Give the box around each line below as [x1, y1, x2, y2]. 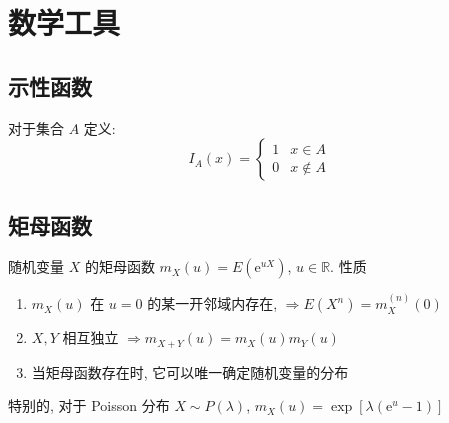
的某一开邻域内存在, [147, 293, 278, 314]
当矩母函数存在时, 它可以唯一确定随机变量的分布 [31, 361, 349, 382]
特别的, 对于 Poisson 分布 [8, 395, 170, 416]
